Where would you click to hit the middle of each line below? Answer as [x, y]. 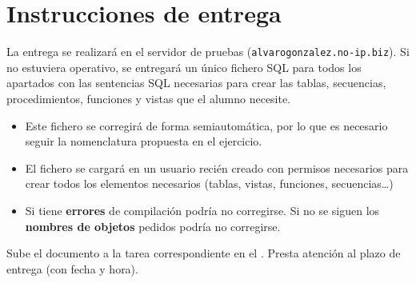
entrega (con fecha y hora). [72, 268]
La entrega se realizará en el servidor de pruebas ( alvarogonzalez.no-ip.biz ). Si [208, 52]
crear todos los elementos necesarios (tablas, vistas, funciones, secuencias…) [209, 183]
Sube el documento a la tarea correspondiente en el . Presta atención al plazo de [204, 253]
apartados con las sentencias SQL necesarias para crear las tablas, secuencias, [196, 83]
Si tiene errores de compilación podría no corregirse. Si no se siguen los [202, 210]
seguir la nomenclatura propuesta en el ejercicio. [144, 141]
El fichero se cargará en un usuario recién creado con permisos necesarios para [217, 167]
